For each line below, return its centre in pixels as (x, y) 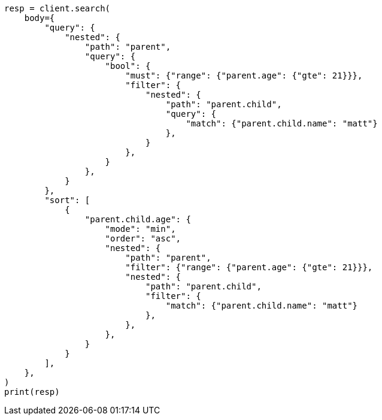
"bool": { (128, 66)
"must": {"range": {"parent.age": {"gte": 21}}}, (244, 75)
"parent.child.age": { (138, 219)
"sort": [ (67, 200)
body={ (40, 18)
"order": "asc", (143, 238)
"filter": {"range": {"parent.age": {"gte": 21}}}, (249, 267)
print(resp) (32, 392)
